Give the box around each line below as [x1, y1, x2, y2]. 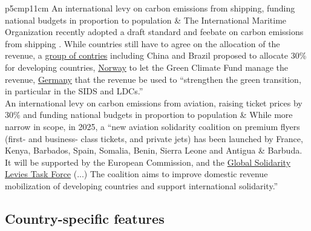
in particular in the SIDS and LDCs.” [5, 85, 143, 97]
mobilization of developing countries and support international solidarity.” [5, 179, 278, 192]
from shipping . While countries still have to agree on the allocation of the [5, 37, 280, 50]
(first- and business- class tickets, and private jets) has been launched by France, [5, 132, 303, 145]
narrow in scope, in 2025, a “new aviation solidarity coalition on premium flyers [5, 120, 300, 132]
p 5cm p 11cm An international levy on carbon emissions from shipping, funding [5, 2, 295, 14]
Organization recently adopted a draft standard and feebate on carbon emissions [5, 25, 304, 38]
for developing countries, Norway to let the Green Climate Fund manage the [5, 60, 288, 73]
